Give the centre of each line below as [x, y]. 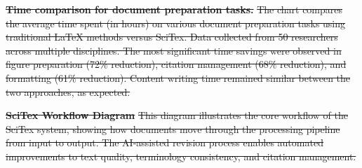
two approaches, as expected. [68, 91]
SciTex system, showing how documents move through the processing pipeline [173, 128]
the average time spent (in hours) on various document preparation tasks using [176, 23]
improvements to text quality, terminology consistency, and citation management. [181, 156]
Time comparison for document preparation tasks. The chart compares [174, 9]
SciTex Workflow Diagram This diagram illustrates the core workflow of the [177, 115]
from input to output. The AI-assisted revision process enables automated [165, 142]
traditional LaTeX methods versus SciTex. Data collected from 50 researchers [172, 37]
